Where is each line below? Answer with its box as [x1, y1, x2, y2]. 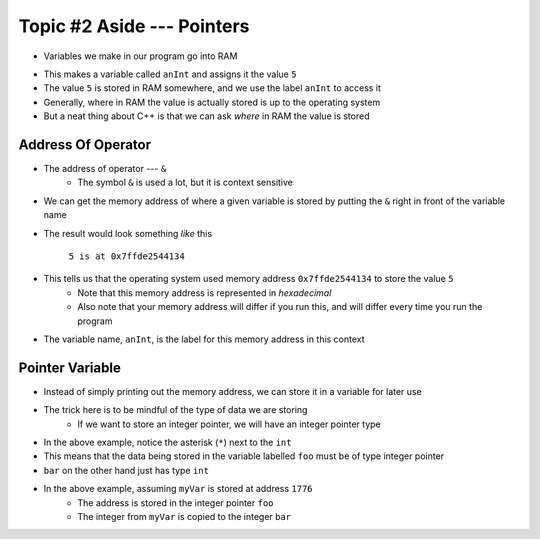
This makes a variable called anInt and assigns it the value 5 [43, 68, 297, 80]
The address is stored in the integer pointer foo [77, 496, 274, 509]
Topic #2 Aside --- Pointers [18, 15, 250, 37]
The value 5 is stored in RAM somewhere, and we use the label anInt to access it [43, 82, 382, 94]
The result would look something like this [43, 227, 213, 239]
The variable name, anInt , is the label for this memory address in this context [43, 333, 365, 345]
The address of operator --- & [43, 163, 167, 175]
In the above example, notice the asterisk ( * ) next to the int [43, 436, 292, 448]
